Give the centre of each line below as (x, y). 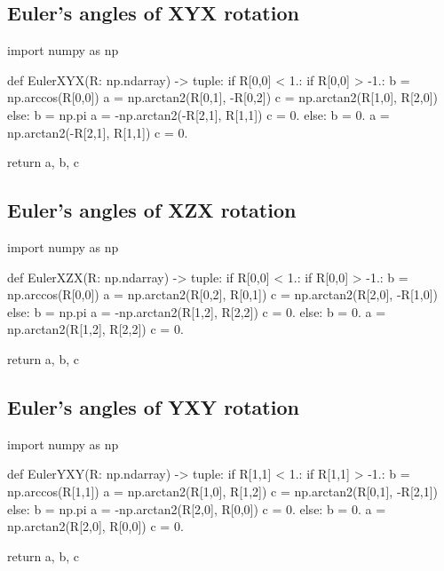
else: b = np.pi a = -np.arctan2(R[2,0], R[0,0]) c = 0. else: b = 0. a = (197, 508)
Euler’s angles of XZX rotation (152, 210)
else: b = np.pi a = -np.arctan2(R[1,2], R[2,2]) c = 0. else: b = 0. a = (197, 311)
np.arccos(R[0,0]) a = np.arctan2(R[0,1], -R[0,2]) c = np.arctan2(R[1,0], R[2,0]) (222, 97)
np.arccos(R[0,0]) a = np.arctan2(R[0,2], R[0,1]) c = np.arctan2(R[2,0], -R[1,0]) (222, 294)
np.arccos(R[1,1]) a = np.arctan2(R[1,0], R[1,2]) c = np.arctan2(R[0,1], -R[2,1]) (222, 491)
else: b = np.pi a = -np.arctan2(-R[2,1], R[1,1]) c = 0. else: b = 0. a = (198, 114)
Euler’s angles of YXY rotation (153, 406)
